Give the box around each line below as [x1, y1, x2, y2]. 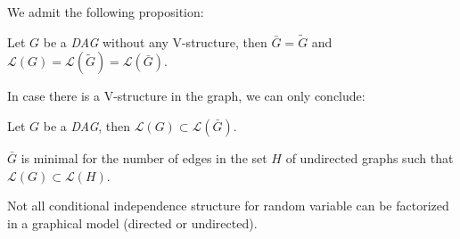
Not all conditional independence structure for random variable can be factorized [7, 196, 449, 215]
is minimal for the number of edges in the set [21, 149, 267, 167]
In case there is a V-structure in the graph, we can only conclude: [7, 87, 366, 105]
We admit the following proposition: [7, 3, 204, 21]
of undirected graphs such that [285, 149, 454, 167]
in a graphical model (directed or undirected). [7, 213, 258, 232]
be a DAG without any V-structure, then [43, 32, 267, 51]
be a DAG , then [43, 117, 131, 135]
